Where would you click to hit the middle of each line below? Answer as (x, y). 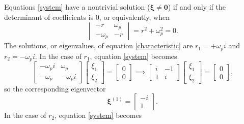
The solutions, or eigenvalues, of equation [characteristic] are (99, 45)
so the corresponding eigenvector (55, 88)
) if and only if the (197, 7)
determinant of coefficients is (49, 17)
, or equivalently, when (134, 17)
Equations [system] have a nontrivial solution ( (77, 7)
